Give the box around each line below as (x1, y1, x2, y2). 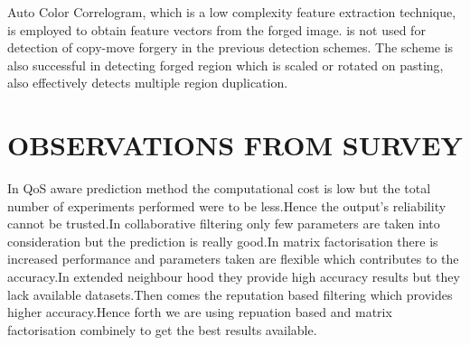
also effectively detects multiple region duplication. (7, 73, 288, 92)
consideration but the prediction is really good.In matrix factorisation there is (7, 231, 438, 250)
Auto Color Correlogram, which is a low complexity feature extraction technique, (7, 3, 456, 21)
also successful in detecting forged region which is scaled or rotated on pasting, (7, 55, 444, 74)
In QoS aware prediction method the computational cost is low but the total (7, 179, 431, 198)
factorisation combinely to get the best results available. (7, 320, 317, 339)
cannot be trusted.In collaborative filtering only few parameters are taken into (7, 214, 440, 233)
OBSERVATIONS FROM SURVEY (7, 126, 463, 163)
